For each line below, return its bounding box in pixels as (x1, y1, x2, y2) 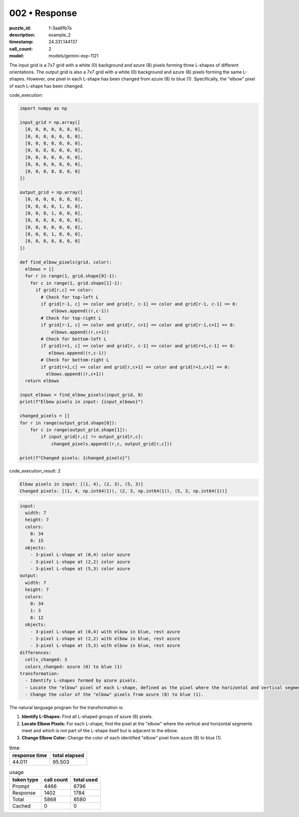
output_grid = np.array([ (19, 189, 83, 195)
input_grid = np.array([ (19, 119, 81, 125)
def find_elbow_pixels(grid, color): (19, 259, 112, 265)
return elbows (25, 378, 60, 384)
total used (73, 776, 98, 783)
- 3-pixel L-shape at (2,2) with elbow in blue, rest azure (30, 636, 180, 641)
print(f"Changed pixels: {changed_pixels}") (19, 455, 131, 460)
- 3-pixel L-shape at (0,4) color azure (30, 552, 131, 558)
